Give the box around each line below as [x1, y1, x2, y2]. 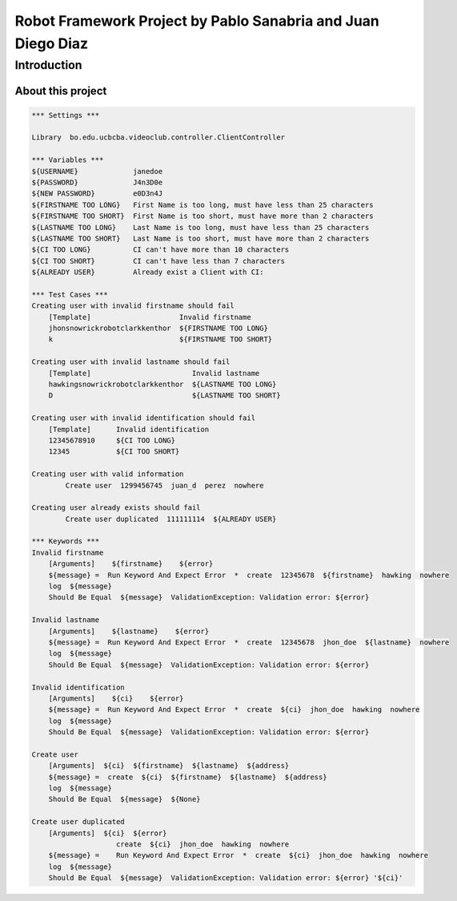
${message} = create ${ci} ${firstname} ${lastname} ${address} [48, 772, 327, 782]
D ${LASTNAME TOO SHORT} [48, 391, 281, 400]
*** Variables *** [31, 156, 104, 164]
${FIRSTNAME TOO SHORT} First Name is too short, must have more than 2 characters [31, 212, 374, 220]
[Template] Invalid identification [48, 425, 210, 434]
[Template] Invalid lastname [48, 369, 260, 378]
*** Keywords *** [31, 537, 100, 546]
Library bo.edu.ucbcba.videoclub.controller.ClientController [31, 133, 286, 142]
